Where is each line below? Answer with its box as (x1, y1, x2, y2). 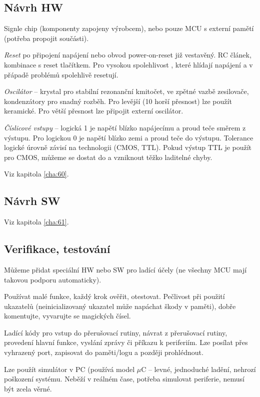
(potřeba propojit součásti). (4, 32, 89, 43)
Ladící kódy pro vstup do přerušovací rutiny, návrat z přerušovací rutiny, (4, 327, 227, 337)
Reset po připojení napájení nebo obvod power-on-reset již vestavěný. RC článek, (4, 49, 251, 60)
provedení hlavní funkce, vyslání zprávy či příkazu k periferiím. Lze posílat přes (4, 337, 248, 347)
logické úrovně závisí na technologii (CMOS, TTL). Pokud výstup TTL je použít (4, 142, 252, 152)
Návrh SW (4, 193, 60, 208)
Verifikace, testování (4, 241, 110, 256)
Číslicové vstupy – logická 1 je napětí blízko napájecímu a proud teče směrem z (4, 122, 246, 132)
